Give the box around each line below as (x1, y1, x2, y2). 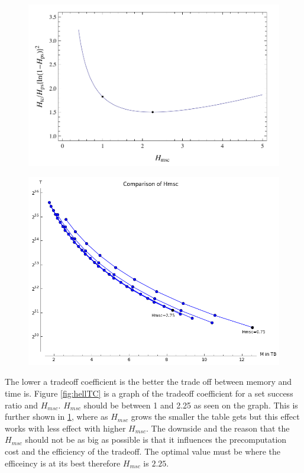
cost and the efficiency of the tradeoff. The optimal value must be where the (5, 445, 281, 458)
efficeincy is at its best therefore (5, 456, 121, 469)
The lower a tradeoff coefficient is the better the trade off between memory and (5, 375, 292, 388)
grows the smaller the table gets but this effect (131, 410, 300, 423)
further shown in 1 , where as (5, 410, 108, 423)
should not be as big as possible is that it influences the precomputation (25, 433, 287, 446)
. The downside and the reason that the (146, 421, 290, 434)
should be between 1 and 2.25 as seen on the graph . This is (83, 398, 298, 411)
